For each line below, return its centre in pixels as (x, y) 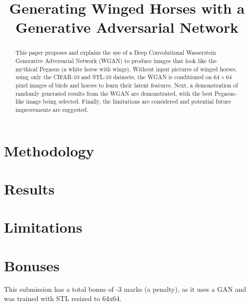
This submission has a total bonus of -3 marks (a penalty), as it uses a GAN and (125, 289)
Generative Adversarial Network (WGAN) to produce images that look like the (116, 61)
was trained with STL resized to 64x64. (63, 298)
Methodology (49, 150)
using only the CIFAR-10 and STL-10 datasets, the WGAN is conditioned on (114, 77)
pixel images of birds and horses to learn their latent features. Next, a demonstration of (127, 85)
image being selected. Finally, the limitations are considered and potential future (129, 101)
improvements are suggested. (52, 109)
